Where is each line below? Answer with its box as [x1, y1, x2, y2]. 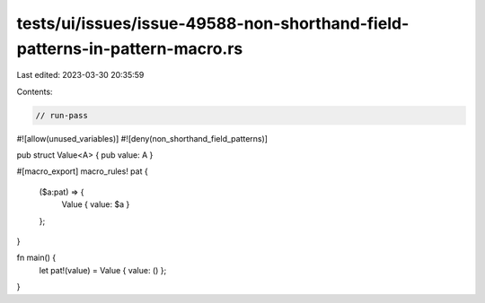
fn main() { [16, 252, 57, 264]
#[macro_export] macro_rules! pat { [16, 166, 148, 177]
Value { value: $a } [61, 199, 130, 210]
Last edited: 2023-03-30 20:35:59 [16, 70, 145, 81]
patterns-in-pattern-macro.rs [16, 39, 243, 58]
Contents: [16, 86, 53, 97]
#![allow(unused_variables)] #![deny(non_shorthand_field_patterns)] [16, 133, 269, 143]
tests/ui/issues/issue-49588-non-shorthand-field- [16, 13, 410, 33]
